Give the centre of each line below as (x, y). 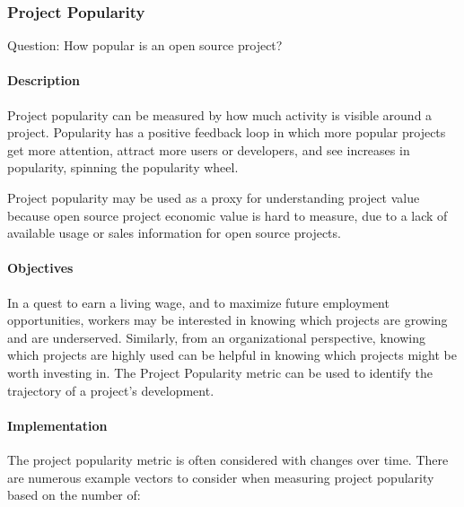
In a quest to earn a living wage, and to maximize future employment (198, 302)
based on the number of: (74, 495)
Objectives (40, 268)
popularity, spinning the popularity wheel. (123, 167)
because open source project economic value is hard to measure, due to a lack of (228, 215)
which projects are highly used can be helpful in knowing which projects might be (232, 355)
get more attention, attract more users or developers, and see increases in (209, 149)
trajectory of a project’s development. (111, 390)
